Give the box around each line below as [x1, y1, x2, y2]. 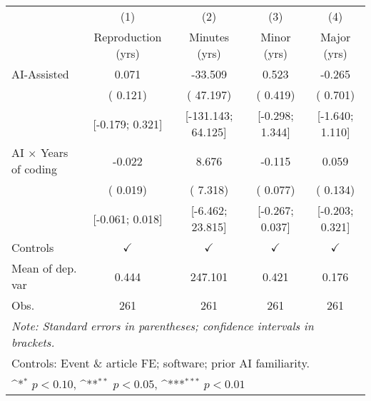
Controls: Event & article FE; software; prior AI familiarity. [11, 355, 310, 371]
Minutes [188, 29, 230, 45]
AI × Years [11, 144, 68, 161]
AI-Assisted [11, 66, 69, 82]
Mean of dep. [11, 260, 77, 276]
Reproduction [93, 29, 162, 45]
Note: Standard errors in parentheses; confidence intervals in [11, 318, 314, 334]
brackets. [11, 334, 55, 350]
